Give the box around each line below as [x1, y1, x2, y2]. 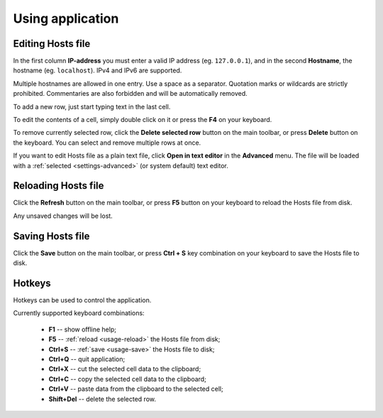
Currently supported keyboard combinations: [13, 309, 145, 317]
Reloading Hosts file [13, 180, 104, 192]
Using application [13, 11, 119, 26]
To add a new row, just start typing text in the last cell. [13, 102, 171, 111]
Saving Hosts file [13, 230, 90, 242]
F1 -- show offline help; [48, 325, 117, 334]
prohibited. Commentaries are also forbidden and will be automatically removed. [13, 89, 248, 98]
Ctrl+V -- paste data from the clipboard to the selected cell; [48, 385, 223, 393]
